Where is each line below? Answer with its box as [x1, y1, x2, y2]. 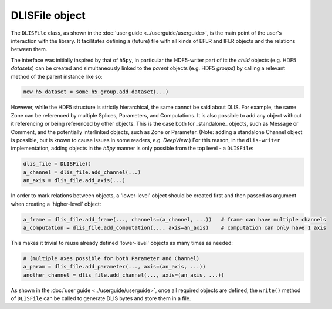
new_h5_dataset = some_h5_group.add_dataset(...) [23, 89, 169, 95]
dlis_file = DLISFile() [23, 160, 92, 167]
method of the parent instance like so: [11, 73, 103, 80]
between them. [11, 46, 48, 53]
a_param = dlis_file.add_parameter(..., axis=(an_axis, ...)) [23, 263, 206, 270]
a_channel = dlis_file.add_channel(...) [23, 169, 141, 176]
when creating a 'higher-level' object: [11, 200, 101, 207]
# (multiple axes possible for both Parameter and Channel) [23, 255, 200, 261]
